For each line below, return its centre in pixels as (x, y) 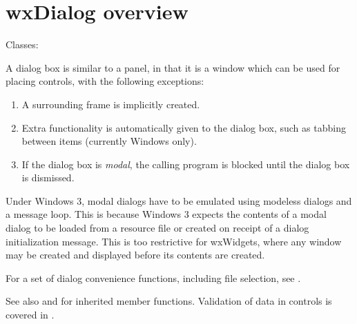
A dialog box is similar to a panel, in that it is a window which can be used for (173, 67)
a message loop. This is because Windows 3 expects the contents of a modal (166, 214)
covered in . (30, 315)
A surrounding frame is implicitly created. (111, 104)
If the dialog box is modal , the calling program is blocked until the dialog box (186, 164)
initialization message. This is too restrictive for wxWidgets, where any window (174, 241)
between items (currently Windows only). (109, 141)
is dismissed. (48, 178)
